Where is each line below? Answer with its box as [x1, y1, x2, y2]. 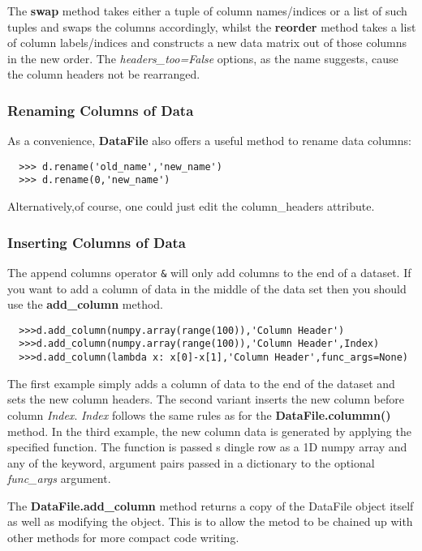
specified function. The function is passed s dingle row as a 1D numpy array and [7, 438, 407, 455]
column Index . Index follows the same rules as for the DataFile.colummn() [7, 406, 391, 423]
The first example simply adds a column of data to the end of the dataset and [7, 374, 395, 391]
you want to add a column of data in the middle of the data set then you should [7, 280, 407, 297]
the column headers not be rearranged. [7, 66, 200, 83]
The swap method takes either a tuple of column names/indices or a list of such [7, 2, 407, 19]
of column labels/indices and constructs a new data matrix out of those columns [7, 34, 407, 51]
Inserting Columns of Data [7, 232, 186, 252]
